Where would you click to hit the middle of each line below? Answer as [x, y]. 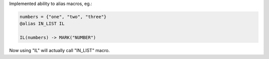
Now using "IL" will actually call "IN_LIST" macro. [60, 51]
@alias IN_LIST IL [42, 24]
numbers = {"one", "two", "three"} [63, 17]
